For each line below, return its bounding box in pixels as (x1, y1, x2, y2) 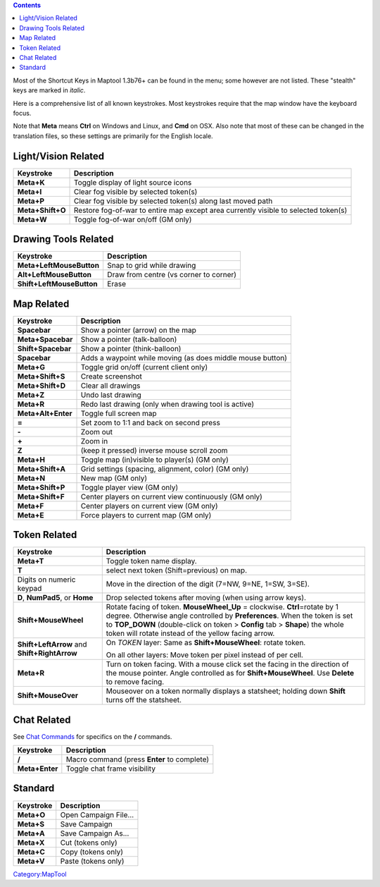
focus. (13, 109, 32, 117)
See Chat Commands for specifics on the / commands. (13, 732, 172, 740)
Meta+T (17, 556, 44, 566)
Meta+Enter (17, 764, 58, 773)
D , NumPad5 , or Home (17, 593, 94, 603)
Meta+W (17, 214, 47, 224)
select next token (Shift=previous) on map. (106, 565, 248, 575)
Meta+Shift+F (17, 491, 65, 501)
